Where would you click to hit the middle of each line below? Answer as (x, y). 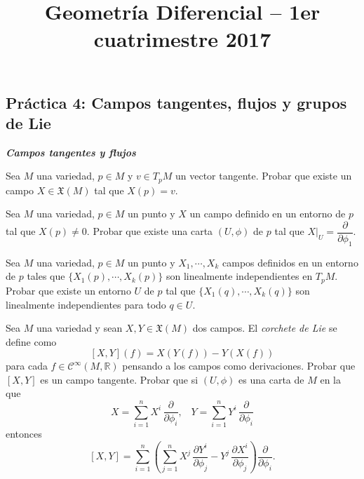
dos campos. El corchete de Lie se (265, 328)
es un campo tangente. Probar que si (119, 379)
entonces (24, 434)
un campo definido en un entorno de (268, 214)
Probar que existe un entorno (68, 290)
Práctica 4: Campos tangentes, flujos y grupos (176, 102)
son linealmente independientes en (239, 276)
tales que (46, 276)
